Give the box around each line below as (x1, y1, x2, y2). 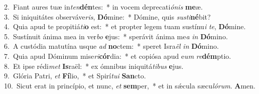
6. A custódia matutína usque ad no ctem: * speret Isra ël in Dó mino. (4, 41, 219, 51)
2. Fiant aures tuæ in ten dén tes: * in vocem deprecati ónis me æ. (4, 2, 203, 12)
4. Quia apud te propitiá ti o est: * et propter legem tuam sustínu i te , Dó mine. (4, 21, 246, 32)
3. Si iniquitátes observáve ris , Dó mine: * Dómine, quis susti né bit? (4, 11, 211, 22)
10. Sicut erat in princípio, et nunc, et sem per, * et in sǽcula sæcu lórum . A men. (4, 80, 255, 90)
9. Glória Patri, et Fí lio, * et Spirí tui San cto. (4, 70, 146, 81)
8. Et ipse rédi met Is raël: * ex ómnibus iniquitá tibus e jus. (4, 60, 184, 71)
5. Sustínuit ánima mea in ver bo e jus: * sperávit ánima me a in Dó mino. (4, 31, 228, 41)
